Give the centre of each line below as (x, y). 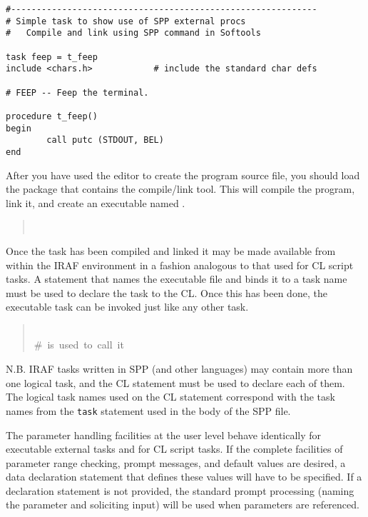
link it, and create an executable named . (96, 202)
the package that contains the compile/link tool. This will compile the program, (180, 189)
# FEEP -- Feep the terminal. (77, 92)
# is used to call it (79, 345)
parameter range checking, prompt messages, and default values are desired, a (176, 462)
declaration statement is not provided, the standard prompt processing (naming (180, 490)
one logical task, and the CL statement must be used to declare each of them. (175, 382)
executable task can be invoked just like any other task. (127, 307)
